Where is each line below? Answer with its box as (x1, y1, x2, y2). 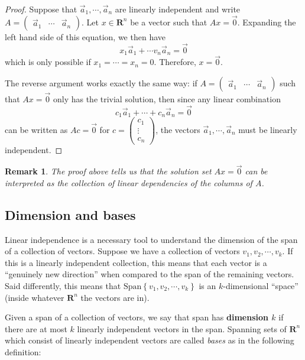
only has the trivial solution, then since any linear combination (53, 93, 281, 105)
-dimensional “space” (223, 280, 298, 292)
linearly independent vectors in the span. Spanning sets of (77, 322, 287, 335)
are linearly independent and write (115, 3, 241, 15)
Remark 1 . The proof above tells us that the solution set (5, 165, 212, 177)
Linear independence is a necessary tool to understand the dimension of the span (5, 233, 298, 245)
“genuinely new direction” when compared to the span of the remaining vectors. (5, 268, 294, 280)
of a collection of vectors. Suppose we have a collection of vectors (5, 245, 240, 257)
